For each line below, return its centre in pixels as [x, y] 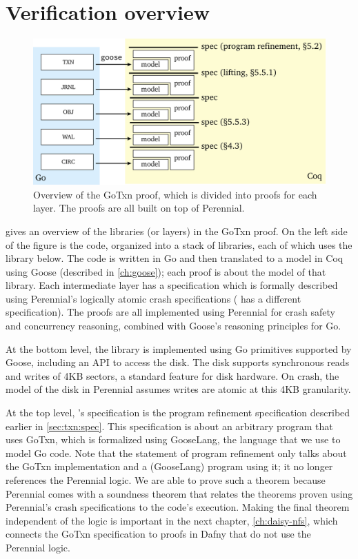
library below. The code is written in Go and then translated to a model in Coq [175, 258]
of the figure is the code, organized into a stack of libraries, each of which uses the [179, 244]
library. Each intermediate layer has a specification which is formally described [172, 285]
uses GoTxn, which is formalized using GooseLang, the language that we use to [173, 439]
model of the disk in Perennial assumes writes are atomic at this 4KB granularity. [178, 389]
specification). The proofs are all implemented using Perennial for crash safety [170, 312]
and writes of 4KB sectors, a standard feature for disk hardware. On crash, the [172, 375]
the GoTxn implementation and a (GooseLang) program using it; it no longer [169, 466]
